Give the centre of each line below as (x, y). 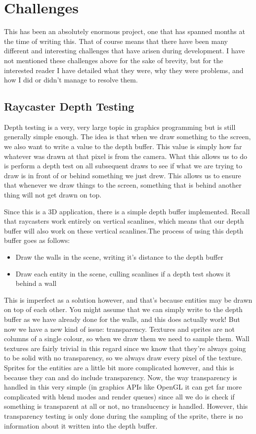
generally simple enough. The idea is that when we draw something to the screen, (128, 137)
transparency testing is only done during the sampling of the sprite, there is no (124, 415)
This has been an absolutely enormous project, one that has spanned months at (125, 31)
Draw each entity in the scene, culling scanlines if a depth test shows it (123, 273)
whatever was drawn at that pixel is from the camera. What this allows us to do (126, 156)
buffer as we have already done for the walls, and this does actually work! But (122, 319)
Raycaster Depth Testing (69, 106)
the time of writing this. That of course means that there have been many (116, 41)
